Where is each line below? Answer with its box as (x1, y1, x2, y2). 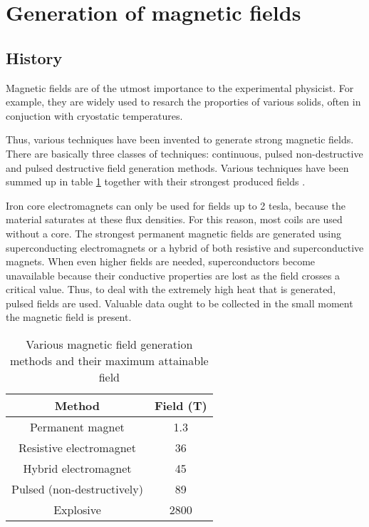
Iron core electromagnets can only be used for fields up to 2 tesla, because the (6, 198, 345, 213)
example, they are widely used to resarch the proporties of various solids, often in (6, 94, 361, 109)
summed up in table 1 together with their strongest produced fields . (6, 174, 306, 189)
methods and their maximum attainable (9, 352, 209, 369)
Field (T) (154, 397, 207, 414)
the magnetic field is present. (6, 309, 132, 324)
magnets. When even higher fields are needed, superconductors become (6, 254, 316, 269)
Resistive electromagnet (19, 439, 136, 456)
